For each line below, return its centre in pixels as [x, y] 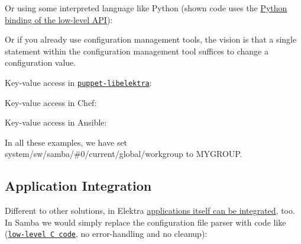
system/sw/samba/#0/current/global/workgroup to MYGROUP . [124, 154]
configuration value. [41, 62]
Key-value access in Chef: [51, 102]
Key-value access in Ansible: [56, 122]
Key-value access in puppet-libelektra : [78, 82]
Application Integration [78, 186]
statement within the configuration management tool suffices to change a [137, 51]
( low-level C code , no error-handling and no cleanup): [106, 234]
